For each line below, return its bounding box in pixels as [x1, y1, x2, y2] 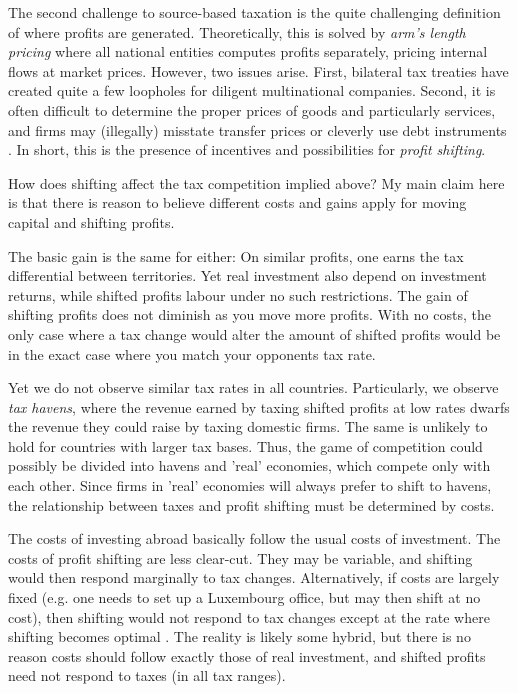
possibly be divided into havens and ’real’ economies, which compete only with [8, 455, 491, 476]
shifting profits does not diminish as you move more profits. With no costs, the [8, 304, 491, 325]
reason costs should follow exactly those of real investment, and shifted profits [8, 645, 486, 666]
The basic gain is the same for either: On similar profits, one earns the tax [8, 245, 464, 266]
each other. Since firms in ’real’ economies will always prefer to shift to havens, [8, 475, 492, 496]
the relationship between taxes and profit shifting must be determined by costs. [8, 494, 495, 515]
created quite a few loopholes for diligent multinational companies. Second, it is [8, 80, 496, 101]
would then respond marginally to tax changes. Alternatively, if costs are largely [8, 567, 500, 588]
